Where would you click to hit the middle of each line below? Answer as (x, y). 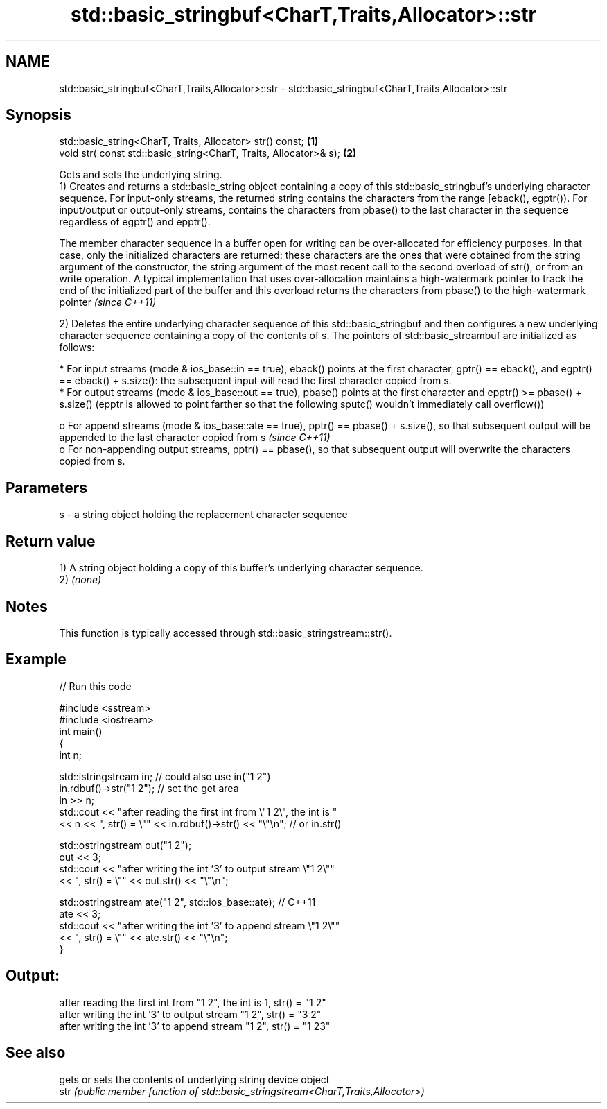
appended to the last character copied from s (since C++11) (195, 438)
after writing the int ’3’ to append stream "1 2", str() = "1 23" (195, 1026)
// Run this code (95, 686)
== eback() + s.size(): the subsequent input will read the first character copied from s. (255, 381)
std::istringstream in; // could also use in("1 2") (165, 776)
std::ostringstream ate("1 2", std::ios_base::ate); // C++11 (187, 902)
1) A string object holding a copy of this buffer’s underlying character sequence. (241, 568)
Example (36, 660)
